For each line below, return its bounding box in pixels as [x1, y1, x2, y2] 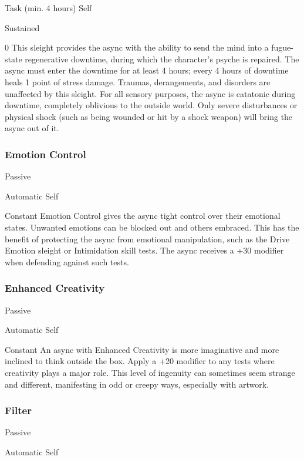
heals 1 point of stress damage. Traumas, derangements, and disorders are [5, 75, 271, 88]
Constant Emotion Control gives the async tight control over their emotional [5, 209, 281, 222]
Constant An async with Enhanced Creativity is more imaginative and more [5, 343, 279, 355]
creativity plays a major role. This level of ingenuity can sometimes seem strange [5, 366, 295, 378]
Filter [5, 403, 32, 418]
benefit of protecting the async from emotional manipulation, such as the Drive [5, 232, 290, 245]
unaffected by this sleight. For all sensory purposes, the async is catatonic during [5, 87, 296, 99]
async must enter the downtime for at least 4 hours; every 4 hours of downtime [5, 64, 289, 76]
